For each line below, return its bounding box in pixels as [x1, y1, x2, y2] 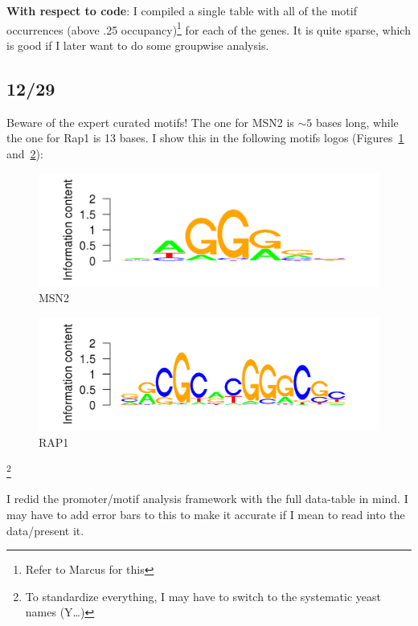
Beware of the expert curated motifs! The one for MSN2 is [6, 113, 294, 130]
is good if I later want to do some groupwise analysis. [6, 36, 269, 53]
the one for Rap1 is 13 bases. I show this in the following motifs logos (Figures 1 [6, 129, 404, 146]
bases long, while [316, 113, 399, 130]
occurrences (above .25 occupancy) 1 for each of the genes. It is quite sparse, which [6, 18, 411, 38]
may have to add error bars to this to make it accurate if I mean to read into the [6, 506, 405, 523]
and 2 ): [6, 145, 43, 162]
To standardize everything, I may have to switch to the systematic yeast [25, 587, 381, 604]
